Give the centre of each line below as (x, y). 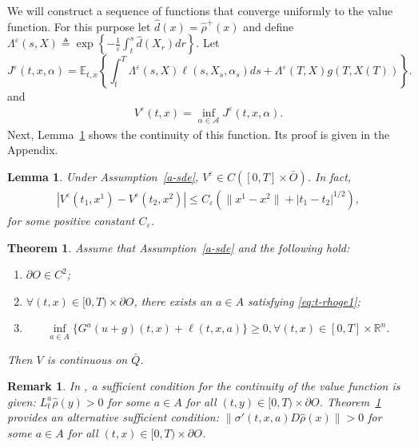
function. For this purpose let (79, 26)
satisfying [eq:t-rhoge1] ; (304, 301)
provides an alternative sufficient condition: (113, 417)
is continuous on (87, 359)
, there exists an (173, 301)
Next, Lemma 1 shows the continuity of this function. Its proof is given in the (199, 134)
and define (269, 26)
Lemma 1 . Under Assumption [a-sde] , (103, 176)
